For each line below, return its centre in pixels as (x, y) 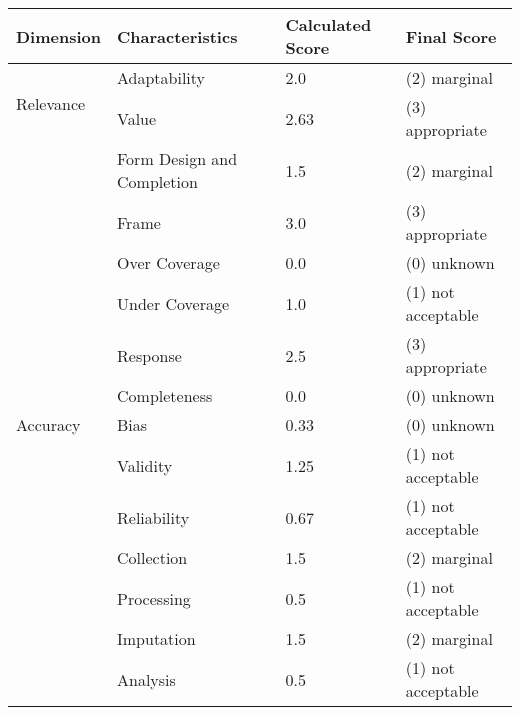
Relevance (51, 103)
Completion (157, 181)
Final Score (451, 36)
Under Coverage (173, 303)
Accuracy (48, 424)
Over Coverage (168, 262)
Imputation (156, 638)
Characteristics (177, 36)
